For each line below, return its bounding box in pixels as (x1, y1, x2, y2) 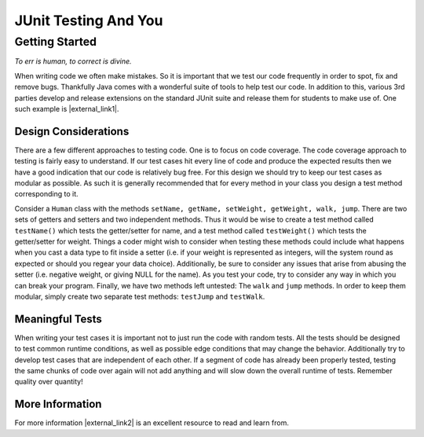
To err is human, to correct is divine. (14, 57, 133, 66)
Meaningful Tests (14, 312, 102, 325)
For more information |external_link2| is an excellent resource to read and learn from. (14, 418, 290, 428)
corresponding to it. (14, 189, 79, 199)
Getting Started (14, 35, 97, 49)
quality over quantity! (14, 377, 83, 387)
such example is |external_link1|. (14, 104, 119, 113)
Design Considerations (14, 124, 130, 138)
